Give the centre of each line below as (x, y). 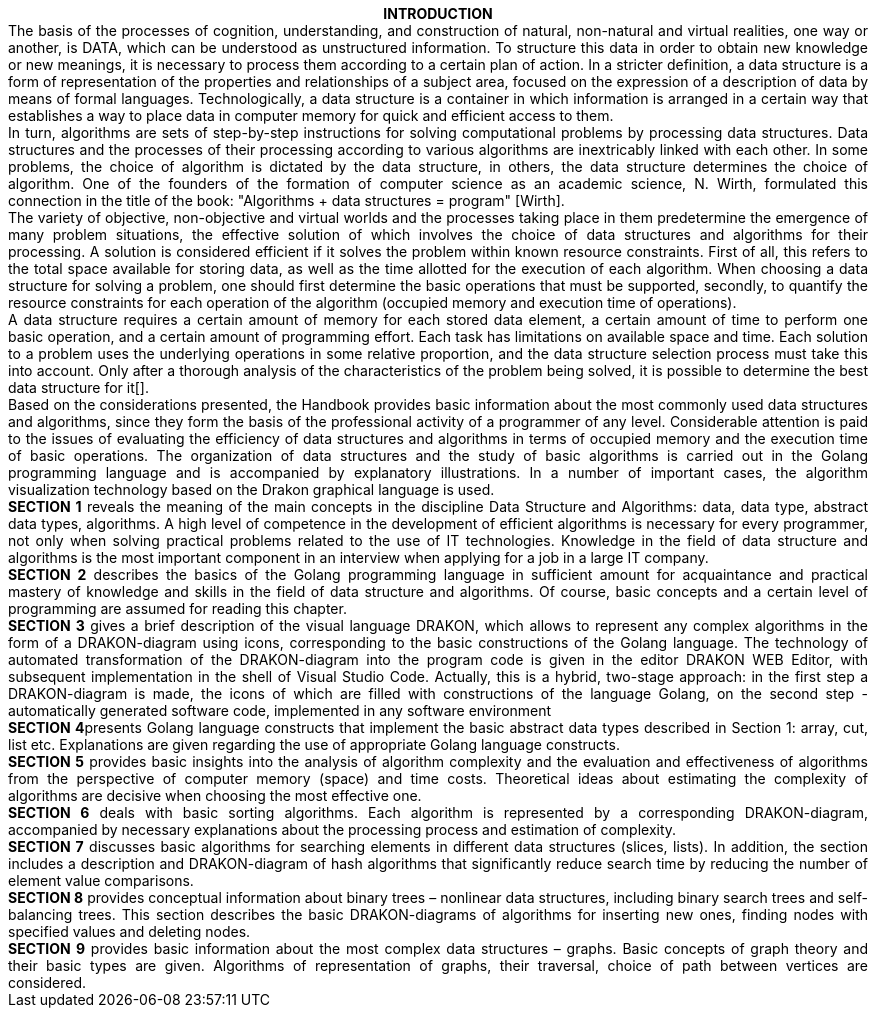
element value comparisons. (101, 880)
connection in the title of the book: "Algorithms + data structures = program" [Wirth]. (286, 200)
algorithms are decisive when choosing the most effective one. (215, 795)
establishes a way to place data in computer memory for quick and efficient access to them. (311, 115)
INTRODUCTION (438, 13)
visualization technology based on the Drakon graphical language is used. (251, 489)
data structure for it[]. (78, 387)
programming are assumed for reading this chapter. (177, 608)
